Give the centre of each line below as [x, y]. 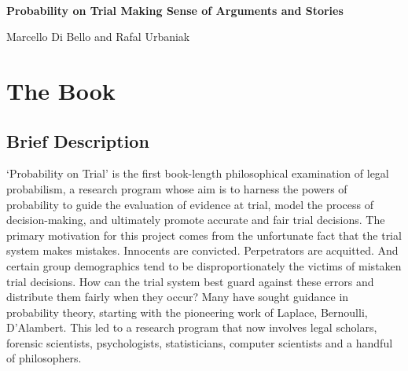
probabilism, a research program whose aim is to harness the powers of [177, 188]
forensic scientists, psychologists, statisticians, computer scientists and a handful [200, 342]
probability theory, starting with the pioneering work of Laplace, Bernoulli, [187, 312]
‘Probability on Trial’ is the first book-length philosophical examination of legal [198, 173]
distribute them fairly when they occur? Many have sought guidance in [178, 297]
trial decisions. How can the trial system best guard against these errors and [190, 281]
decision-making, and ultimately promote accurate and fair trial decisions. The [196, 220]
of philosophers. [44, 358]
